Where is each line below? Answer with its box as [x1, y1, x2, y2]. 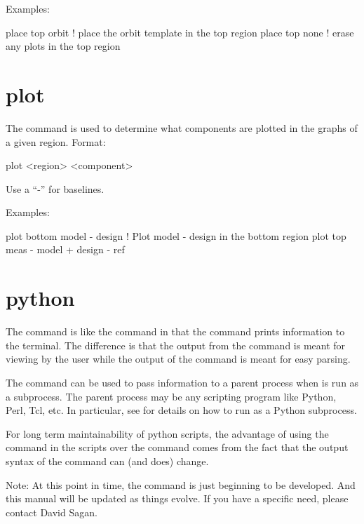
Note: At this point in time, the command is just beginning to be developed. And [6, 477, 356, 492]
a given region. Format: [6, 134, 106, 149]
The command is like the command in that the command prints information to [6, 324, 345, 339]
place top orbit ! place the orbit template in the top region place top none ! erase [6, 25, 354, 39]
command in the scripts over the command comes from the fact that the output [6, 440, 349, 455]
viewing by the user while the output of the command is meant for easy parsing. [6, 351, 351, 366]
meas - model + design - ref [6, 242, 125, 257]
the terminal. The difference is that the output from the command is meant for [6, 337, 346, 352]
